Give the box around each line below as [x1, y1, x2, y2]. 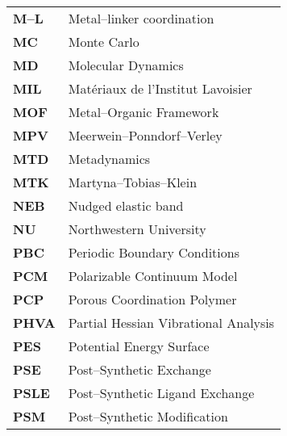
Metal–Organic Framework [68, 103, 219, 121]
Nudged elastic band [68, 196, 184, 215]
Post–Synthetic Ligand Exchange [68, 384, 255, 402]
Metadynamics [68, 149, 151, 168]
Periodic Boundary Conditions [68, 243, 239, 262]
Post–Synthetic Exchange [68, 360, 211, 379]
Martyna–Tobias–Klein [68, 173, 198, 191]
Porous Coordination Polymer [68, 290, 237, 308]
